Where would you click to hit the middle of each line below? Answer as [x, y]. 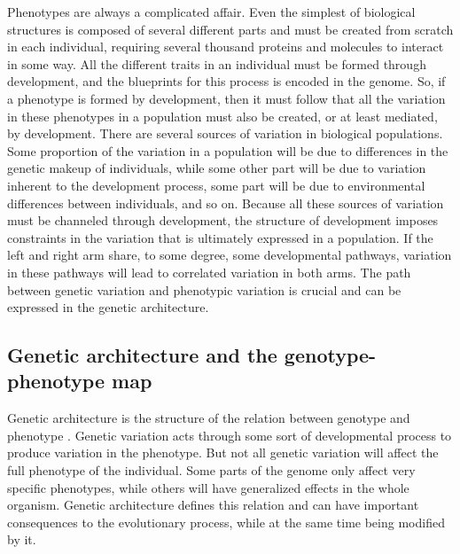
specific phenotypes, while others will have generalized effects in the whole [208, 487]
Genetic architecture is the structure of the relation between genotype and [209, 418]
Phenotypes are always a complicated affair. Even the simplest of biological [211, 12]
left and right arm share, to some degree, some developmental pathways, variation [230, 255]
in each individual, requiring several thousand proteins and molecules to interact [226, 47]
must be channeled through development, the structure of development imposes [223, 220]
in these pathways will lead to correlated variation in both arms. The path [209, 272]
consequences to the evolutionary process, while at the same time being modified [226, 522]
